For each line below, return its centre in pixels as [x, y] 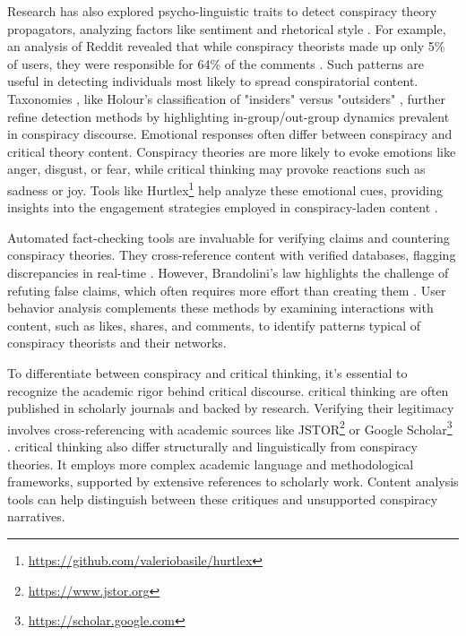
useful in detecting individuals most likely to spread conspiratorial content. [213, 81]
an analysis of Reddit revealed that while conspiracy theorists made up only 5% [226, 46]
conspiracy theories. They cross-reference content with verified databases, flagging [232, 255]
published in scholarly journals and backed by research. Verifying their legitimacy [231, 408]
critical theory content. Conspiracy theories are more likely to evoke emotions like [232, 151]
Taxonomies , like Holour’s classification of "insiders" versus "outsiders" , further [227, 98]
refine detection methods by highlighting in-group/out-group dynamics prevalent [229, 116]
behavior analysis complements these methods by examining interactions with [220, 308]
